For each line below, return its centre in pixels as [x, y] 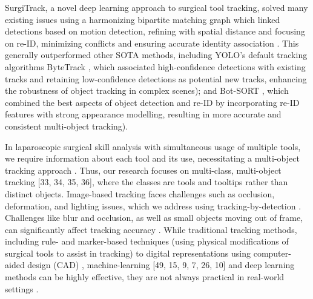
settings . [22, 288]
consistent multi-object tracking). [67, 126]
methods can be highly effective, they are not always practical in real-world [145, 277]
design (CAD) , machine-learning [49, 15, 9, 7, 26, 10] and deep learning [161, 265]
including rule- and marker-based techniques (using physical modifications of [147, 241]
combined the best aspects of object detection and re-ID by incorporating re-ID [152, 102]
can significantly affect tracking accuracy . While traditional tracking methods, [151, 229]
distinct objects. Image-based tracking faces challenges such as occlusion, [140, 193]
